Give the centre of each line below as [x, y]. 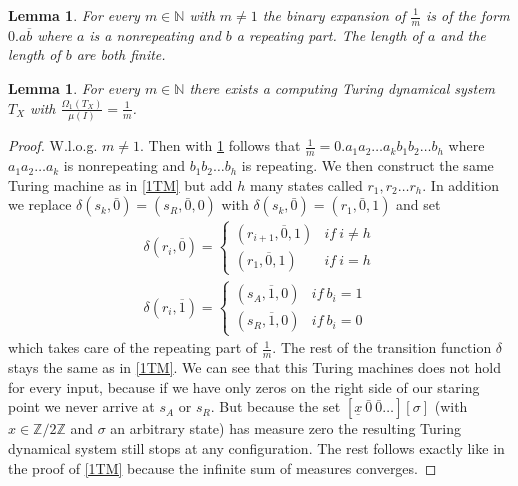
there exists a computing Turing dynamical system [342, 88]
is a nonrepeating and [155, 34]
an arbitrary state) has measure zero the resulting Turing [285, 428]
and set [418, 204]
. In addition [460, 184]
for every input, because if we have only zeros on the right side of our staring [244, 386]
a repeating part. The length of [329, 34]
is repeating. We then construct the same [367, 165]
